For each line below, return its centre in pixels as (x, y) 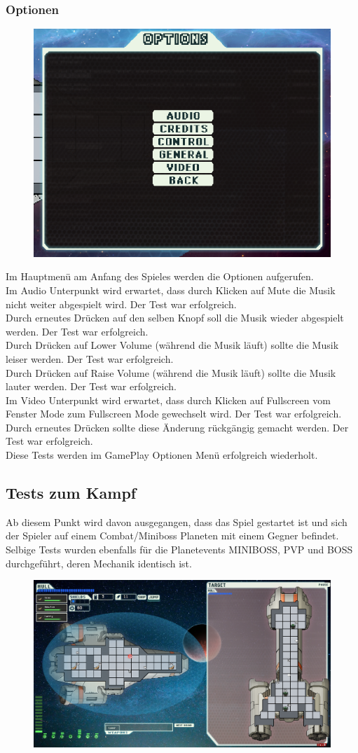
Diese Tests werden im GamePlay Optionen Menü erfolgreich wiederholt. (162, 455)
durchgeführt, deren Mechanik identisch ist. (99, 563)
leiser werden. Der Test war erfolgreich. (90, 358)
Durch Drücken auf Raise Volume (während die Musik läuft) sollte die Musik (171, 372)
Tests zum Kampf (71, 493)
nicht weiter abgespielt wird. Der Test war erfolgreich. (121, 304)
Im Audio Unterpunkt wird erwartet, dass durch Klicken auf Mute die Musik (171, 290)
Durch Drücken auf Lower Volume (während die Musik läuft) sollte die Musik (172, 345)
